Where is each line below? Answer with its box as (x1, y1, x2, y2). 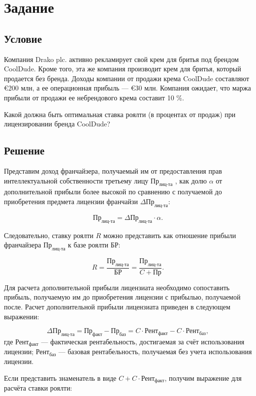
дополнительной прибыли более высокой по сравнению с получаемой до (4, 186, 222, 197)
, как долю (175, 175, 207, 185)
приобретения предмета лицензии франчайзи (4, 196, 138, 206)
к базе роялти (68, 240, 109, 250)
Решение (4, 143, 45, 158)
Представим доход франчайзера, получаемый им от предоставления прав (4, 165, 222, 176)
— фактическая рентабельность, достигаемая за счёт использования (41, 336, 245, 346)
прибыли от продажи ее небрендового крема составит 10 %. (4, 92, 184, 102)
